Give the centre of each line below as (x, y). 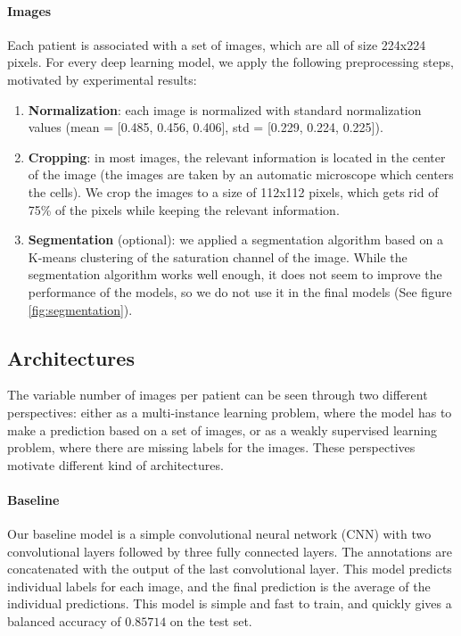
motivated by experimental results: (102, 79)
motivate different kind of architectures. (115, 464)
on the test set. (211, 621)
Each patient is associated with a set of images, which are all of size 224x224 (217, 44)
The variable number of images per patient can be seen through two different (218, 395)
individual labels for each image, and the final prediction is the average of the (219, 586)
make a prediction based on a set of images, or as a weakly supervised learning (222, 430)
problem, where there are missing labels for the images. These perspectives (211, 447)
